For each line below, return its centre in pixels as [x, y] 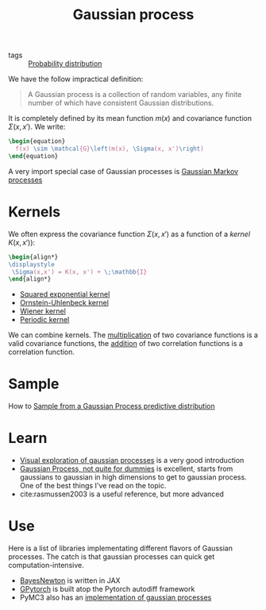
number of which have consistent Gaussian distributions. [121, 103]
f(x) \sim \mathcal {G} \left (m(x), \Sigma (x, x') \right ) [110, 149]
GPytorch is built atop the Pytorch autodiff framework [107, 589]
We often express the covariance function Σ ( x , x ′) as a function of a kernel [129, 234]
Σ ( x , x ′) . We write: [37, 127]
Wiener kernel [42, 311]
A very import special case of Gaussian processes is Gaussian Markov [123, 171]
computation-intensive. [46, 565]
